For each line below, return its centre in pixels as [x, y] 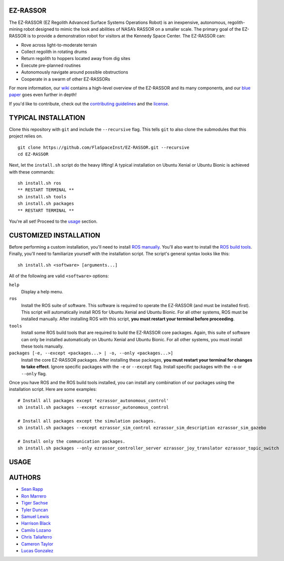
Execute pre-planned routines [51, 65]
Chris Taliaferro [37, 537]
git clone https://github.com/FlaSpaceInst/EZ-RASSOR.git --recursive [104, 147]
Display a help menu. [42, 291]
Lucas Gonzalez [37, 550]
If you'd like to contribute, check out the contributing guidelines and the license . [89, 104]
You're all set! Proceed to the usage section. [53, 221]
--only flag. [34, 373]
